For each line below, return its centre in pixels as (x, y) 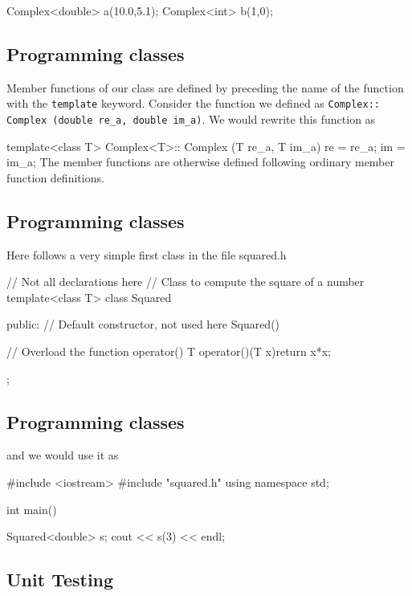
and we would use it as (63, 455)
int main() (32, 509)
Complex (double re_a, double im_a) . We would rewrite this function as (191, 119)
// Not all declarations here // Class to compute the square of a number (186, 282)
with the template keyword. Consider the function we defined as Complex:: (193, 103)
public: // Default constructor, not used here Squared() (143, 324)
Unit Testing (60, 580)
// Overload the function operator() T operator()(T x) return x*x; (169, 351)
